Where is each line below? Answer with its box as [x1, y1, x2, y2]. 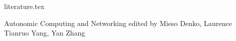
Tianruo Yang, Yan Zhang [4, 27, 85, 38]
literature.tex [4, 1, 44, 11]
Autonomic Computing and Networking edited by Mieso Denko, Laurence [4, 17, 232, 28]
